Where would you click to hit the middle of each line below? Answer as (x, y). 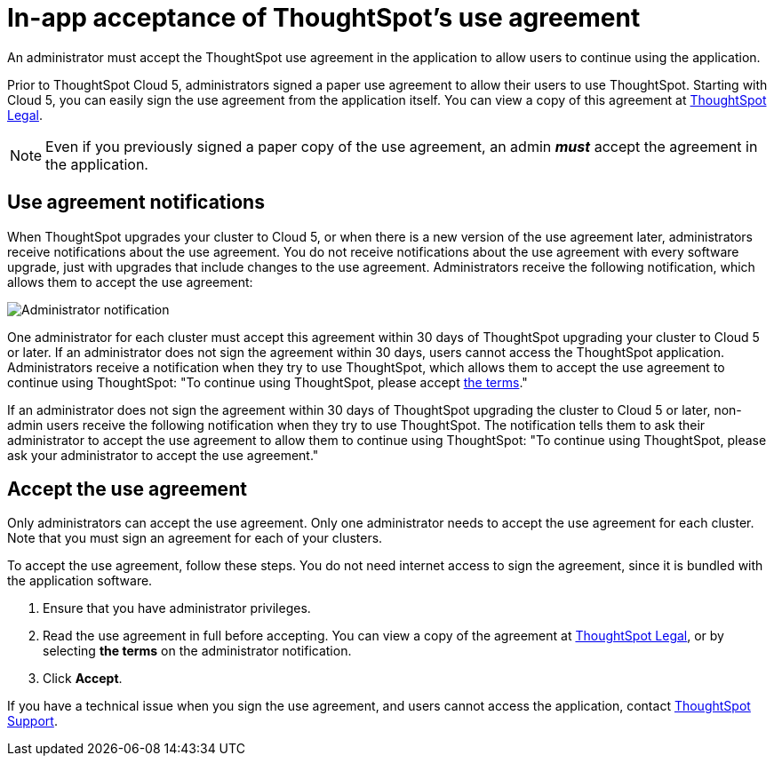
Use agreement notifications (136, 203)
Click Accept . (83, 679)
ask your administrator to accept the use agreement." (163, 455)
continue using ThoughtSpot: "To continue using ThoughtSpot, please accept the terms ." (267, 382)
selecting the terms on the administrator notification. (197, 651)
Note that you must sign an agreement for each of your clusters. (195, 538)
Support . (32, 721)
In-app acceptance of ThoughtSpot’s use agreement (324, 18)
